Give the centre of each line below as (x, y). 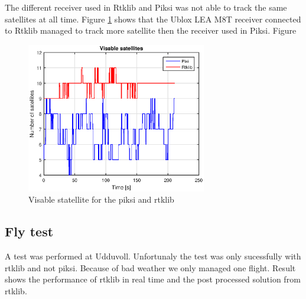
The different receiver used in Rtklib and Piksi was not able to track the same (146, 7)
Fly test (29, 231)
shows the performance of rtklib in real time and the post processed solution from (153, 279)
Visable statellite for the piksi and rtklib (101, 199)
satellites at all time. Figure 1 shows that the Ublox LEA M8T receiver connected (153, 19)
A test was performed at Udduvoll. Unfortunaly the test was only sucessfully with (153, 256)
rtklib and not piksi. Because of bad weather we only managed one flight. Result (150, 267)
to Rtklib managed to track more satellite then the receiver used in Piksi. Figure (151, 30)
